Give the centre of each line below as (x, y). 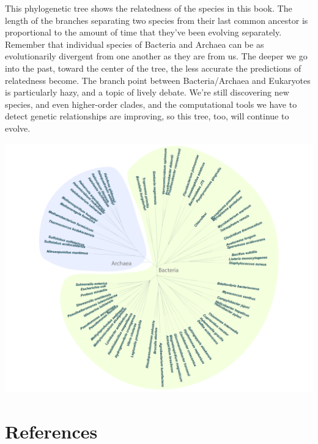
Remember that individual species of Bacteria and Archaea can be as (135, 44)
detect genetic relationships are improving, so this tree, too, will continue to (147, 116)
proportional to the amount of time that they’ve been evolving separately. (143, 32)
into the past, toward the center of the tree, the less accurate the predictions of (153, 68)
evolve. (18, 128)
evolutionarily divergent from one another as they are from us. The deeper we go (156, 56)
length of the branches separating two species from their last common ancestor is (157, 20)
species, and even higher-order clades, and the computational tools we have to (151, 104)
